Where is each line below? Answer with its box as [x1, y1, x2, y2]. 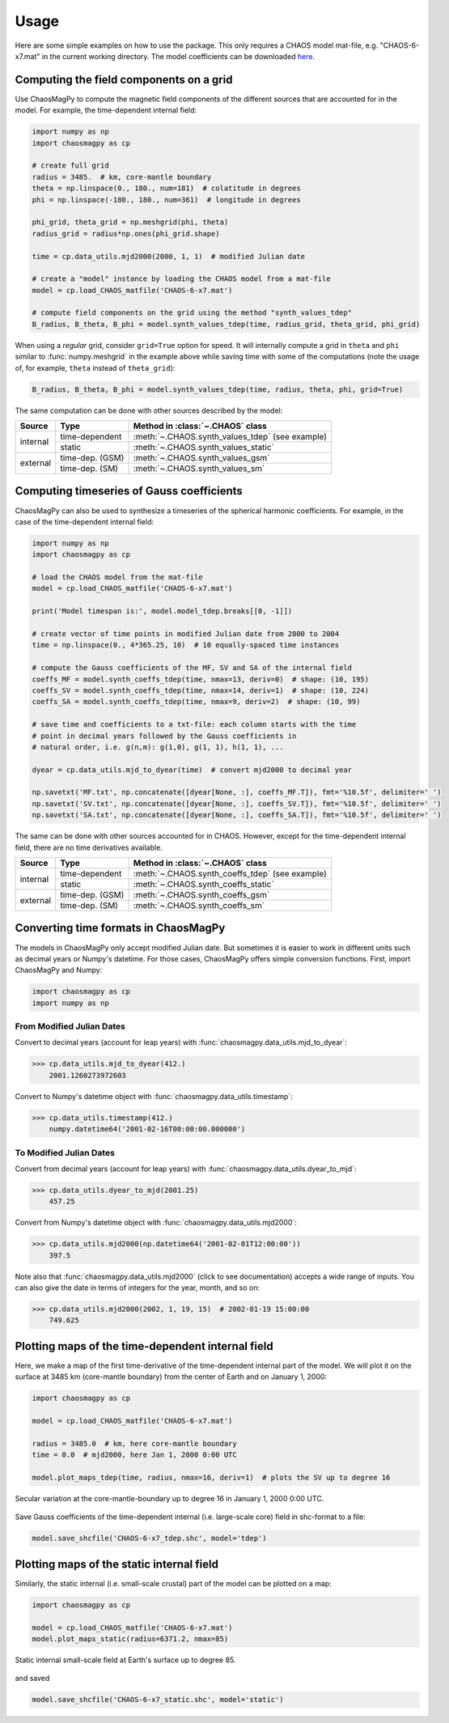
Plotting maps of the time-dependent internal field [15, 1339, 274, 1353]
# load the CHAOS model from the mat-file [32, 573, 203, 582]
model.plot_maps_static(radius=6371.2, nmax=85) [32, 1635, 229, 1643]
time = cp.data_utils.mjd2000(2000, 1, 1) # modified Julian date [32, 252, 306, 261]
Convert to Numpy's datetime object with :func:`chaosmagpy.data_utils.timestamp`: [15, 1091, 293, 1101]
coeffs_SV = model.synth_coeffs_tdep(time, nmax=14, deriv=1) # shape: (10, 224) [32, 685, 370, 695]
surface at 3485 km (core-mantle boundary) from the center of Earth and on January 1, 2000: [15, 1372, 328, 1381]
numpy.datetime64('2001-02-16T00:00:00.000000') [49, 1125, 246, 1134]
